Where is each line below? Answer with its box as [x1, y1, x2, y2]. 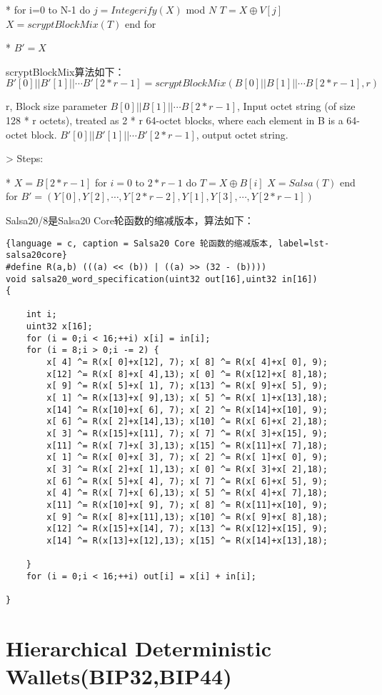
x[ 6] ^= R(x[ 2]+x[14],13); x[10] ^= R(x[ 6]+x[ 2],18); [46, 416, 328, 427]
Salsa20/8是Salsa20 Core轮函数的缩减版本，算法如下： [6, 212, 254, 227]
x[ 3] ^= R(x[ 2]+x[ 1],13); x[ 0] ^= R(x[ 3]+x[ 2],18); [46, 464, 328, 474]
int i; [26, 309, 57, 320]
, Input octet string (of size [237, 99, 356, 114]
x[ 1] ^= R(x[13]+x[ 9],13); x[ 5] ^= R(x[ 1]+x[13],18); [46, 393, 328, 404]
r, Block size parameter [6, 99, 107, 114]
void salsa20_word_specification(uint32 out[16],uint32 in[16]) [6, 274, 318, 284]
